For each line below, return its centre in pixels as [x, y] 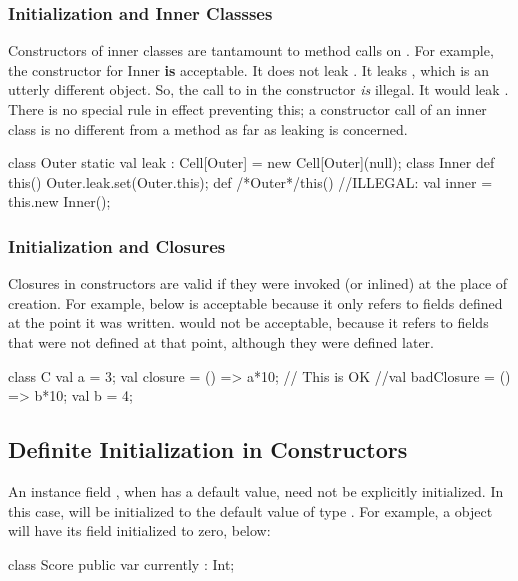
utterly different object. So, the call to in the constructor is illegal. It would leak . [258, 89]
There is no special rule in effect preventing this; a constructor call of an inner [247, 109]
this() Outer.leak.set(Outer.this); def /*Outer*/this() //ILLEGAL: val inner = [250, 181]
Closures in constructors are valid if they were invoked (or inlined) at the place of [258, 283]
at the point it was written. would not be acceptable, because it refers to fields [248, 322]
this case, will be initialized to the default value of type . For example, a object [250, 510]
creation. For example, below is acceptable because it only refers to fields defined [255, 302]
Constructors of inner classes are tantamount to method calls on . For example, [251, 50]
